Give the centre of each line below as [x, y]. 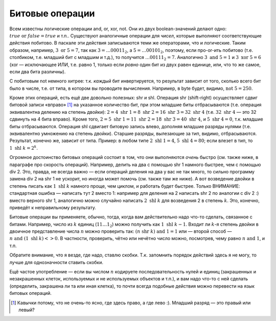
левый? [27, 310]
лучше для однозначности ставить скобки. [56, 262]
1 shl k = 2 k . [24, 147]
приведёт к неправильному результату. [53, 207]
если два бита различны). [38, 71]
